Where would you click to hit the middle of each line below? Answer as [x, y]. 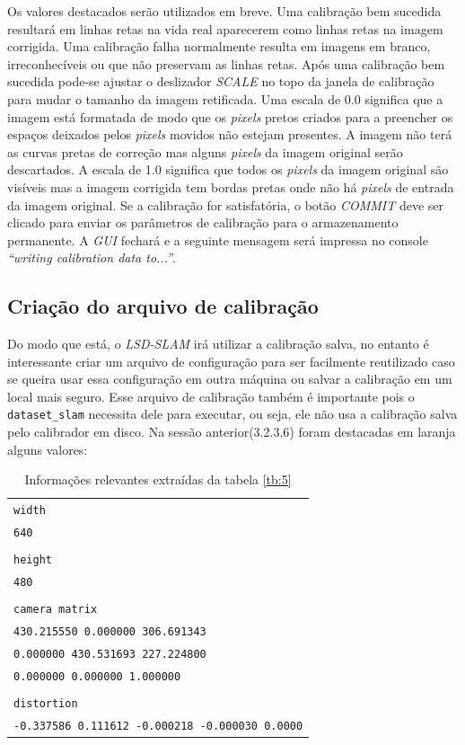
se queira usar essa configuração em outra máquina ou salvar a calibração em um [230, 379]
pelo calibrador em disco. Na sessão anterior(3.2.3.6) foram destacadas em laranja [232, 432]
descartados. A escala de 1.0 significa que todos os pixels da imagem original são [228, 169]
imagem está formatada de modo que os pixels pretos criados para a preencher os [230, 116]
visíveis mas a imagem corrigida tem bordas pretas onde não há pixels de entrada [231, 186]
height [33, 560]
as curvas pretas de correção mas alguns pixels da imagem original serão [205, 151]
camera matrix [56, 610]
